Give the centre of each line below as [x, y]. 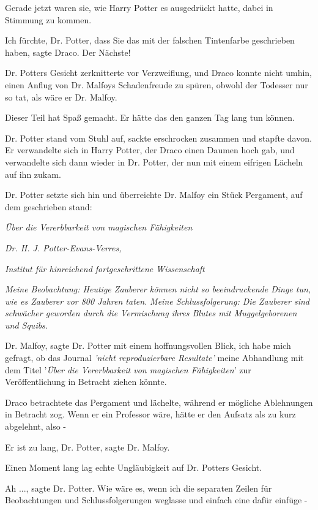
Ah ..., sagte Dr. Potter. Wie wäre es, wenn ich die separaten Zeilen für [139, 488]
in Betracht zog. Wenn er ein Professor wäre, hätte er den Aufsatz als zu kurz [150, 414]
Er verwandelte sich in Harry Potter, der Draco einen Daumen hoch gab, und [150, 150]
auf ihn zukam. [33, 174]
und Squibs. [27, 325]
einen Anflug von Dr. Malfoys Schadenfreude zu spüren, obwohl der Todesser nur [157, 84]
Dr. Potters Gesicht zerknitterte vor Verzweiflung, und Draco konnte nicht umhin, [159, 73]
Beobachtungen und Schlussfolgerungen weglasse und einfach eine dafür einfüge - [156, 500]
